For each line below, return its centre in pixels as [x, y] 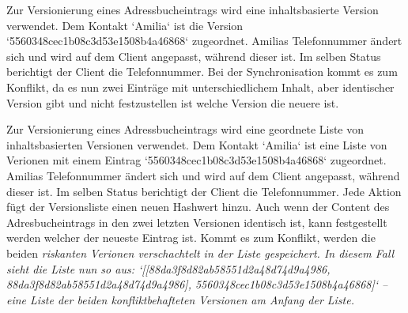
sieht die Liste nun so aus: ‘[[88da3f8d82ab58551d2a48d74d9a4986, [168, 268]
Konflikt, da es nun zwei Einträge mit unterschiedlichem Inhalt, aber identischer [200, 87]
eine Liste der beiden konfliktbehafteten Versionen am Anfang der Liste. [181, 299]
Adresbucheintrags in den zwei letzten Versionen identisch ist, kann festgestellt [197, 222]
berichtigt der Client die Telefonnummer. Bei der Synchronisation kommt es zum [202, 72]
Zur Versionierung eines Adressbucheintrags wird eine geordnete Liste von [185, 129]
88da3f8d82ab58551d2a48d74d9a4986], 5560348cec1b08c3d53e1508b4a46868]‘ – [197, 284]
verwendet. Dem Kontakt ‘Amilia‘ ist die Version [125, 25]
